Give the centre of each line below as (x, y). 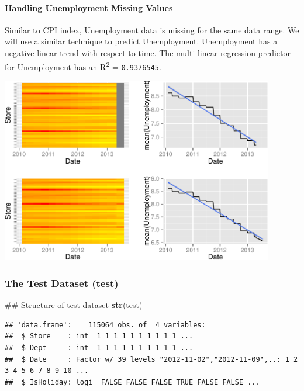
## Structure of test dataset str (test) (74, 305)
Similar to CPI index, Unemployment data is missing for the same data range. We (152, 30)
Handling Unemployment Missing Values (89, 7)
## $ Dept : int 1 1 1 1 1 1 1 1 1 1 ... (99, 347)
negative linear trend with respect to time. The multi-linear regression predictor (148, 52)
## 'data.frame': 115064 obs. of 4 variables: (105, 325)
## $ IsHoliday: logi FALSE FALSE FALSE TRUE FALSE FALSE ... (132, 382)
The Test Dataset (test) (62, 283)
